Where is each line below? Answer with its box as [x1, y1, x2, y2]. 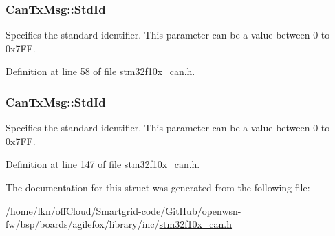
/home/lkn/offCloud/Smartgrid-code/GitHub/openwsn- [6, 203, 241, 217]
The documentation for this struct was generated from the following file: [6, 180, 310, 194]
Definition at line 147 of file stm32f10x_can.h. [6, 157, 200, 171]
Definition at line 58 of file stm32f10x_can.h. [6, 64, 195, 78]
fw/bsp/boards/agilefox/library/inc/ [6, 217, 160, 231]
